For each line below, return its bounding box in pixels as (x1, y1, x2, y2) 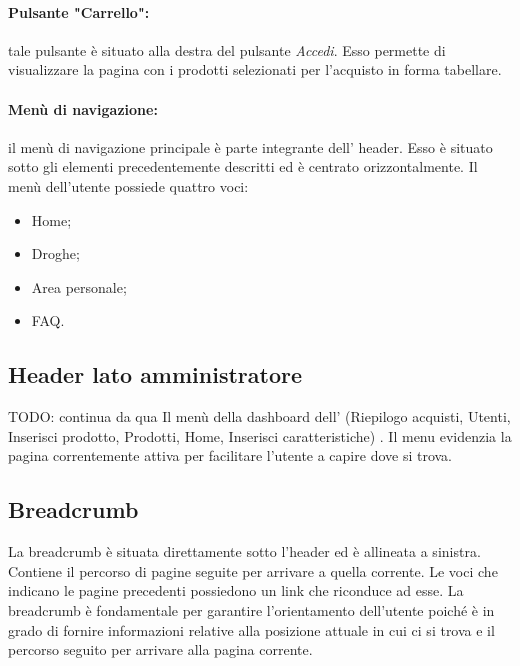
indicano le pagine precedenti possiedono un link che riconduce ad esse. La (8, 580, 464, 601)
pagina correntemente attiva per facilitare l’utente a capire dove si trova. (8, 445, 453, 466)
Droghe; (31, 243, 80, 264)
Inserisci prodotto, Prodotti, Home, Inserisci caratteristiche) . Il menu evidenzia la (8, 425, 512, 446)
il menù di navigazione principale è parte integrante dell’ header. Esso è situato (8, 136, 493, 157)
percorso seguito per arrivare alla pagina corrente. (8, 639, 313, 660)
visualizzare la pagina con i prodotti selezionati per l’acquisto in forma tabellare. (8, 59, 502, 80)
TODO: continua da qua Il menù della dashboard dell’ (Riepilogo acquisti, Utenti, (8, 406, 511, 427)
